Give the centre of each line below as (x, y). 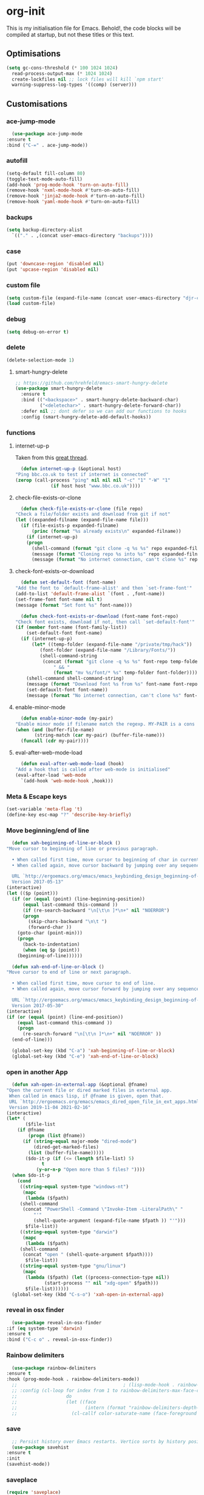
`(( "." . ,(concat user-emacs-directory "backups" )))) (83, 236)
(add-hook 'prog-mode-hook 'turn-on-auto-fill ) (68, 185)
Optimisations (33, 54)
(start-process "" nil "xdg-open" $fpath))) (102, 1283)
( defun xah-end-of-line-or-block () (58, 967)
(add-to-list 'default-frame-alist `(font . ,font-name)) (90, 594)
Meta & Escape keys (37, 796)
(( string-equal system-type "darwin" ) (69, 1232)
